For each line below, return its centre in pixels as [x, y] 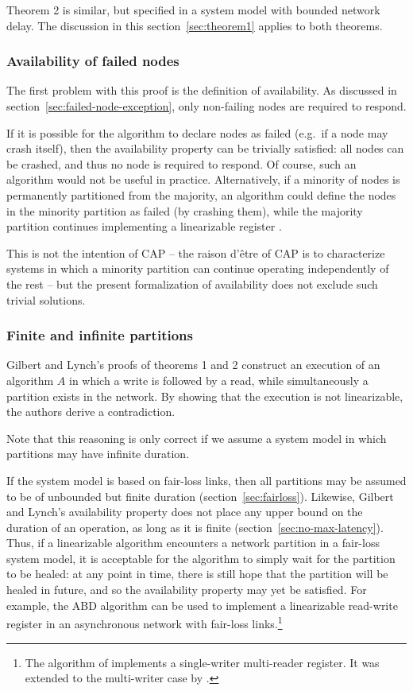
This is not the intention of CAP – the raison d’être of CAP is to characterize [196, 252]
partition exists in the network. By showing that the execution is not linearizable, [205, 396]
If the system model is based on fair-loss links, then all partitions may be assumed [206, 480]
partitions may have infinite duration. [98, 454]
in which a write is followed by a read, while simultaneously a [218, 380]
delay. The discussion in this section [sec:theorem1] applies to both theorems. [195, 25]
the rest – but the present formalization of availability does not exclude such [192, 283]
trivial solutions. [46, 299]
